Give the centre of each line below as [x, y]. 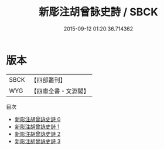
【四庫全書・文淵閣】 [60, 91]
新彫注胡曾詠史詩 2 [37, 134]
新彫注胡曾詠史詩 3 [37, 141]
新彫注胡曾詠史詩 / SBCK [98, 12]
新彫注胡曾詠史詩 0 [37, 119]
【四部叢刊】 [48, 80]
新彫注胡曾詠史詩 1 [37, 126]
